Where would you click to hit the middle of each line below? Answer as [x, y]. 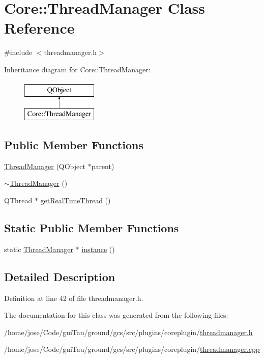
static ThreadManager [39, 249]
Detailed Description [60, 276]
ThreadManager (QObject [45, 166]
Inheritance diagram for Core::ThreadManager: [77, 69]
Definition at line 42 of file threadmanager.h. [74, 298]
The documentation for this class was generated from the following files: [116, 315]
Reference [39, 28]
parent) [103, 166]
